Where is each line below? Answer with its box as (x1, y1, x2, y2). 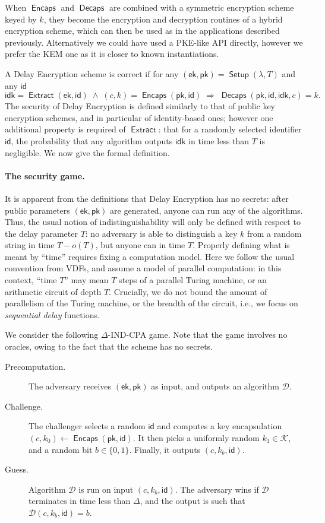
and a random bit (29, 443, 93, 455)
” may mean (64, 274, 109, 286)
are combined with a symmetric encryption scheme (109, 1, 294, 13)
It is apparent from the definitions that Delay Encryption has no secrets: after (5, 192, 289, 204)
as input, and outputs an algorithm (151, 380, 279, 392)
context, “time (5, 274, 57, 286)
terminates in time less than (29, 495, 131, 507)
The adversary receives (29, 380, 112, 392)
